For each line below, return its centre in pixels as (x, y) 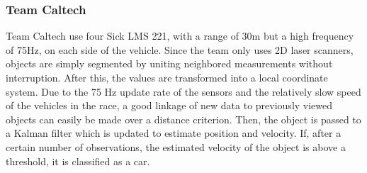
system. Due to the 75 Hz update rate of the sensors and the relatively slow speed (183, 91)
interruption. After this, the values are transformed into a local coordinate (167, 77)
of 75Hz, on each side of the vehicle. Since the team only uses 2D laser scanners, (180, 49)
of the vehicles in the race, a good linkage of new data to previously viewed (169, 105)
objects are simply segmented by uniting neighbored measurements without (169, 63)
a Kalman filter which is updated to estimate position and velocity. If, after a (174, 133)
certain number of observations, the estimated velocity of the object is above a (176, 146)
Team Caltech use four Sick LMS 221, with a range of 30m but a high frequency (180, 36)
